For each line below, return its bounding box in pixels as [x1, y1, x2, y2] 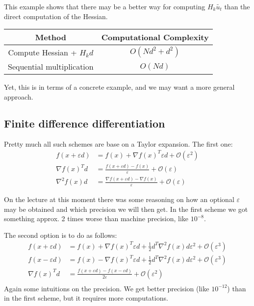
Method [35, 31, 66, 43]
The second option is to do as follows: [4, 229, 117, 240]
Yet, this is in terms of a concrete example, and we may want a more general [4, 82, 235, 92]
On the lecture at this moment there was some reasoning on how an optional [4, 194, 234, 204]
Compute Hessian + [8, 46, 77, 58]
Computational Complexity [101, 31, 209, 43]
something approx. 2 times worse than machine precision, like [4, 213, 189, 224]
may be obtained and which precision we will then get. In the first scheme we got [4, 204, 248, 214]
